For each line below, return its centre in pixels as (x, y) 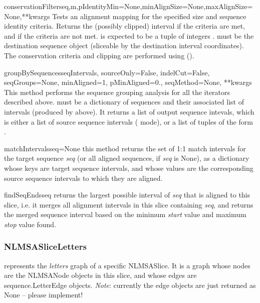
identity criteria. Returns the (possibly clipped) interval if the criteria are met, (124, 26)
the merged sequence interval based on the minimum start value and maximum (125, 214)
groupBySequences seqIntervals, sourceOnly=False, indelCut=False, (107, 72)
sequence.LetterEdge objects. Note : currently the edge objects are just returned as (130, 285)
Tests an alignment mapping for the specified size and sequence (149, 16)
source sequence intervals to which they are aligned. (83, 178)
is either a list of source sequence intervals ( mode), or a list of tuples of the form (128, 121)
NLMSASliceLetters (45, 246)
